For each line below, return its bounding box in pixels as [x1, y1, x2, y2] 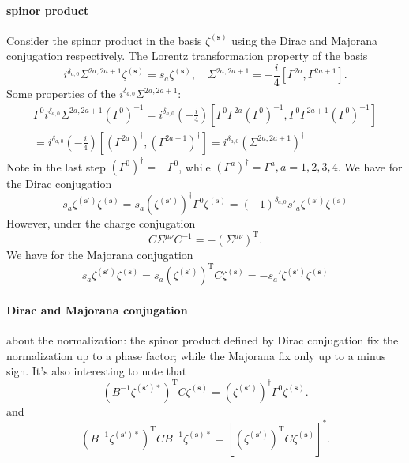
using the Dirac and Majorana [231, 32, 377, 48]
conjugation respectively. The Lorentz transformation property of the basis [6, 47, 368, 64]
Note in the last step [6, 158, 106, 175]
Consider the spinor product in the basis [6, 32, 202, 48]
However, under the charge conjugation [6, 215, 196, 231]
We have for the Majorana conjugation [6, 247, 193, 263]
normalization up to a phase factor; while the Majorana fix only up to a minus [6, 347, 386, 363]
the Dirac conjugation [6, 175, 112, 192]
